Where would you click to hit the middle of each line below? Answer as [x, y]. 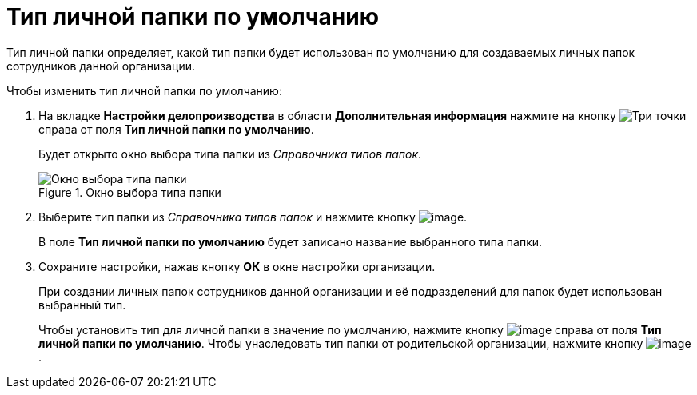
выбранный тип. [82, 305]
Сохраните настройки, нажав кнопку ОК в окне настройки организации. [237, 266]
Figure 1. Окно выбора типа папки [130, 192]
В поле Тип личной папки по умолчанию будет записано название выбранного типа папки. [291, 241]
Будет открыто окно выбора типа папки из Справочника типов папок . [230, 154]
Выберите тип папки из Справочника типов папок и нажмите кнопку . [253, 217]
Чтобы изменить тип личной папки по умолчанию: [144, 90]
